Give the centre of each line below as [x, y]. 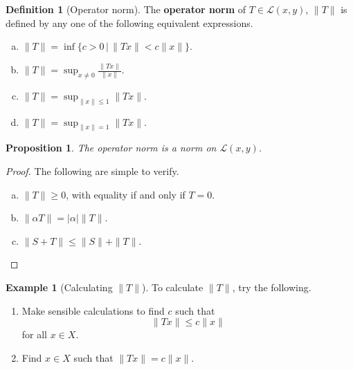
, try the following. [272, 287]
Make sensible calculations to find [93, 310]
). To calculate [173, 287]
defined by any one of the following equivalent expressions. [129, 22]
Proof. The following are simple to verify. [92, 171]
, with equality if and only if [126, 194]
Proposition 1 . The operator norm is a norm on [111, 148]
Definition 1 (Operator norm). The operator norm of [126, 9]
